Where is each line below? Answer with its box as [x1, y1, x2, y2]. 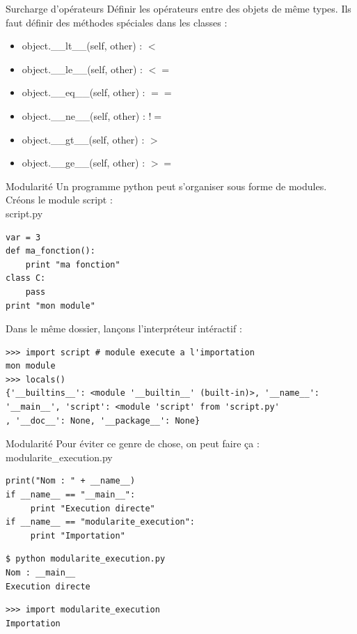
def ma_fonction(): [6, 246, 95, 256]
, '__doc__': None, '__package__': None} [6, 415, 200, 426]
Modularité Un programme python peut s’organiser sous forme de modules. [6, 178, 327, 193]
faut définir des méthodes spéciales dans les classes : [6, 15, 228, 29]
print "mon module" [6, 300, 95, 311]
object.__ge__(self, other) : [22, 155, 145, 170]
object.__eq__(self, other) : [22, 85, 145, 100]
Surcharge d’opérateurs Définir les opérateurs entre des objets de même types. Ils [6, 1, 351, 15]
